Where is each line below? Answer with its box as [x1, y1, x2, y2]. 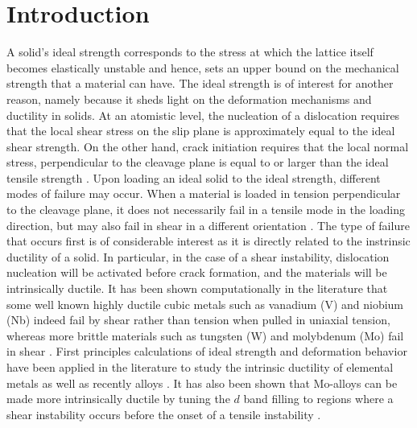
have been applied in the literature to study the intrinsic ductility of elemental [6, 359, 394, 375]
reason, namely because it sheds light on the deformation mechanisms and [6, 90, 372, 107]
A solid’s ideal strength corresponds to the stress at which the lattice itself [6, 43, 374, 60]
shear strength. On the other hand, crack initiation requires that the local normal [6, 138, 409, 154]
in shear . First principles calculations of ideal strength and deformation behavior [6, 343, 407, 360]
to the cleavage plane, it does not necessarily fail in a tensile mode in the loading [6, 201, 405, 218]
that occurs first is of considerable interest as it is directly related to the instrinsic [6, 233, 411, 249]
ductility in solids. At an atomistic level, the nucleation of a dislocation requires [6, 106, 400, 123]
